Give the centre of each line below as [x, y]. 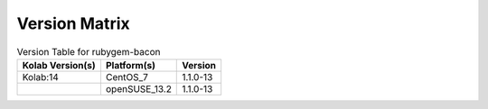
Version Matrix [73, 23]
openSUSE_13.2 [138, 88]
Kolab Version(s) [59, 65]
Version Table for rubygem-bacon [89, 51]
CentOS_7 [127, 77]
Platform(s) [130, 65]
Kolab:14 [40, 77]
